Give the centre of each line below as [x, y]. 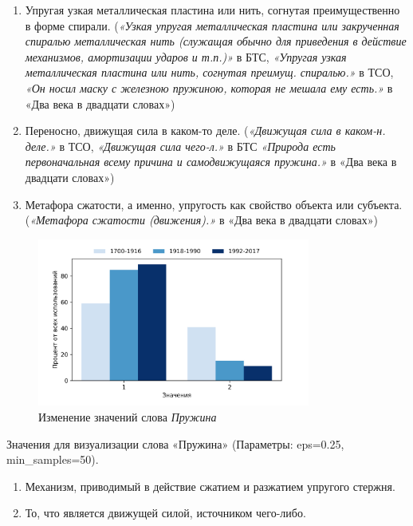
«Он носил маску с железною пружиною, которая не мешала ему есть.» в [209, 87]
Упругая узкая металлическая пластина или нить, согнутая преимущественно [212, 10]
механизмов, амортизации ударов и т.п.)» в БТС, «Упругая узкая [186, 56]
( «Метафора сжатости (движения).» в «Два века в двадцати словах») [201, 220]
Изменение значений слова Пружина [128, 416]
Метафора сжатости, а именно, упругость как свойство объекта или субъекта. [214, 204]
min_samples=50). [53, 459]
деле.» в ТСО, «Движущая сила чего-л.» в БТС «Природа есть [180, 146]
